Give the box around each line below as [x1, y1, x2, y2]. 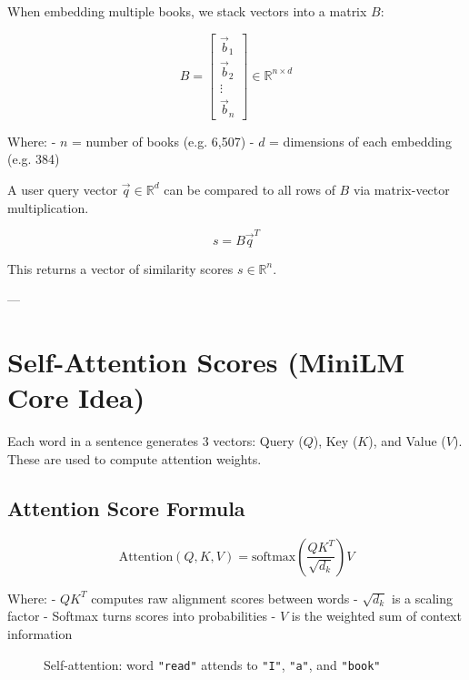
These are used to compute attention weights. [7, 449, 262, 468]
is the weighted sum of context [291, 606, 462, 625]
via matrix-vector [353, 179, 450, 198]
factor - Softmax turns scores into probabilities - [7, 606, 276, 625]
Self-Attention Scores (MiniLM [7, 343, 405, 381]
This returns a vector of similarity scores [7, 259, 234, 278]
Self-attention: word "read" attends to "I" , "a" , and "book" [44, 655, 381, 674]
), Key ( [313, 431, 358, 451]
